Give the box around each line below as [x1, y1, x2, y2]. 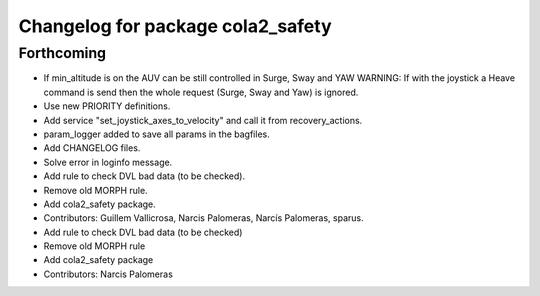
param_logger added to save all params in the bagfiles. [43, 128, 270, 140]
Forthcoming [18, 44, 107, 62]
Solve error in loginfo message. [43, 156, 173, 168]
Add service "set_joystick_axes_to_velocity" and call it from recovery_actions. [43, 114, 363, 126]
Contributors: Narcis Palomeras [43, 268, 174, 280]
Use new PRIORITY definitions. [43, 100, 171, 112]
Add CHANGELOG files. [43, 142, 141, 154]
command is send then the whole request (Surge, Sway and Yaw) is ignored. [43, 86, 359, 98]
